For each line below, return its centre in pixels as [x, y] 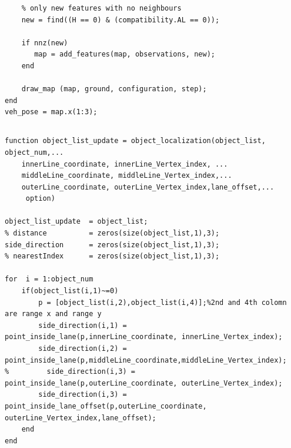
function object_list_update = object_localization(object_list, [135, 141]
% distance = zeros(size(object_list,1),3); [112, 233]
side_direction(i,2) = [83, 349]
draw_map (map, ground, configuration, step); [114, 89]
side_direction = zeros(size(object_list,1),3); [112, 245]
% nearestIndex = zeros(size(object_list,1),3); [112, 256]
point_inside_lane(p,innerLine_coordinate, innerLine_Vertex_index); [144, 337]
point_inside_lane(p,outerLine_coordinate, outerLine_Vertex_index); [144, 383]
